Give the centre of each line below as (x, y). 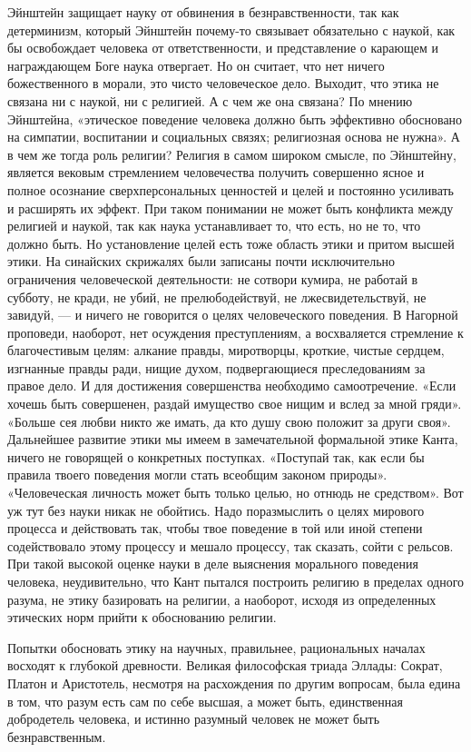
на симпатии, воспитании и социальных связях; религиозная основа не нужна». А (234, 137)
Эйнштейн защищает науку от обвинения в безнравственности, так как (203, 12)
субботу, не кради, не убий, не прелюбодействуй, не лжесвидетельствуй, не (217, 297)
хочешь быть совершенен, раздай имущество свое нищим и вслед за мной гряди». (235, 404)
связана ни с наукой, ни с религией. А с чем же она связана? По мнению (210, 100)
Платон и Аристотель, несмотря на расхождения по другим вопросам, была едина (234, 683)
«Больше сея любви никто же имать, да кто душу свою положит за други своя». (229, 421)
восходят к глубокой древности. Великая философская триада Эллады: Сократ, (225, 665)
